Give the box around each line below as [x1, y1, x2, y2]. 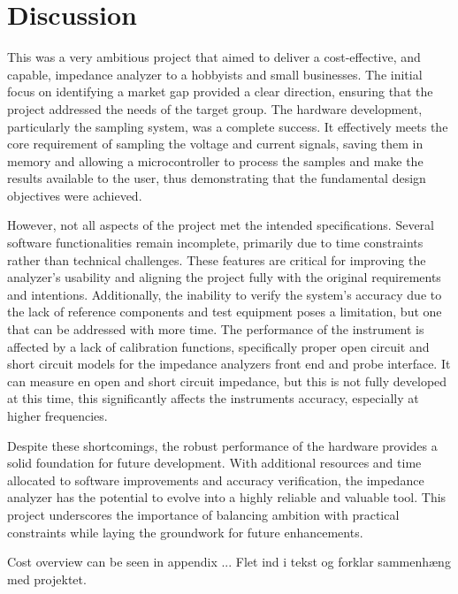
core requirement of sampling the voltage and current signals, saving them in [7, 134, 424, 153]
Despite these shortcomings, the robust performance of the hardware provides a [7, 436, 438, 454]
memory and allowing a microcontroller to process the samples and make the [7, 151, 424, 170]
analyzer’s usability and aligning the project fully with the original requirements [7, 268, 441, 286]
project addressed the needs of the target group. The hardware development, [7, 99, 423, 118]
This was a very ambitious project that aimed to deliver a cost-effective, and [7, 48, 421, 66]
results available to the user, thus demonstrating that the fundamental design [7, 169, 426, 187]
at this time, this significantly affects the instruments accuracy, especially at [7, 389, 419, 407]
